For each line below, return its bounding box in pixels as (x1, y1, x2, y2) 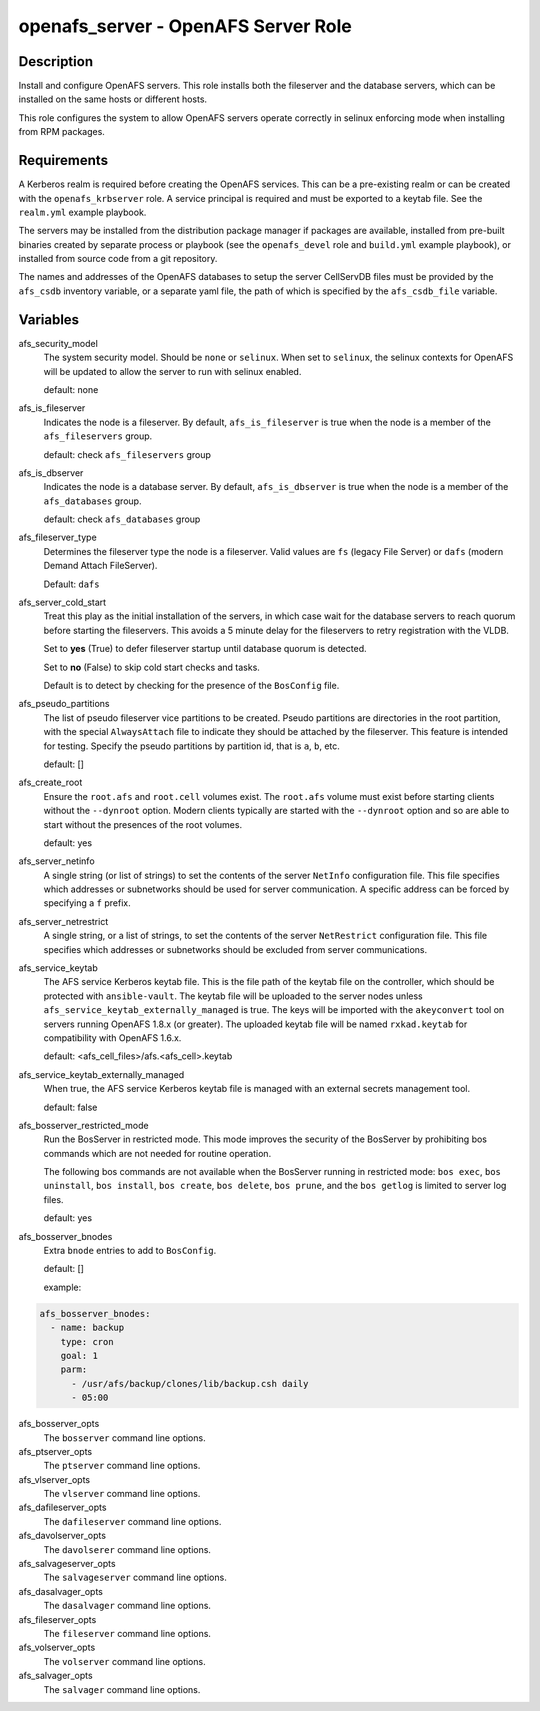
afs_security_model (18, 337, 99, 349)
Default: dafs (43, 578, 100, 590)
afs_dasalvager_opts (18, 1585, 104, 1597)
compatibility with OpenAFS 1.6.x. (43, 1031, 182, 1044)
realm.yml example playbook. (18, 206, 147, 218)
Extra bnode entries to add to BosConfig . (43, 1245, 217, 1257)
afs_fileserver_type (18, 531, 97, 544)
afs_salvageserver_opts (18, 1558, 116, 1570)
